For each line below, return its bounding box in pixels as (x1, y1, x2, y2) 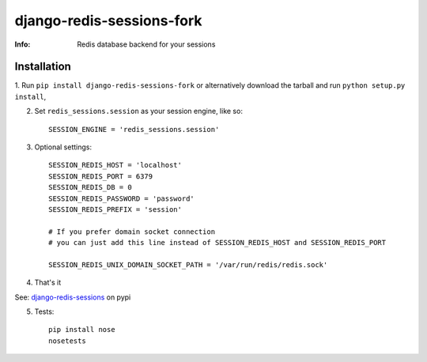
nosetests (48, 336, 86, 345)
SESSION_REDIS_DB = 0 (48, 183, 132, 192)
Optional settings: (34, 142, 93, 152)
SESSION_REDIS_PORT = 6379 (48, 172, 153, 181)
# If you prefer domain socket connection (48, 227, 216, 236)
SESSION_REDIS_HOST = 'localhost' (48, 160, 182, 170)
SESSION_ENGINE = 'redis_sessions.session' (48, 125, 220, 134)
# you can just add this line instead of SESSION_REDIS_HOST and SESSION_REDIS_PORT (48, 238, 387, 247)
